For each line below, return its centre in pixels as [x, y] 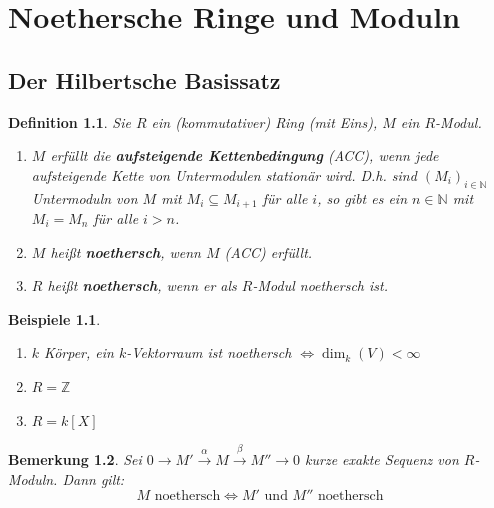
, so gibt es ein [362, 197]
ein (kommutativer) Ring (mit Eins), [264, 121]
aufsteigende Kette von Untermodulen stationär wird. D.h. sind [224, 174]
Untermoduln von [84, 197]
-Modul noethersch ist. [320, 285]
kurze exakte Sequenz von [382, 458]
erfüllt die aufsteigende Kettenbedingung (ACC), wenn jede [244, 155]
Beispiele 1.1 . [54, 318]
